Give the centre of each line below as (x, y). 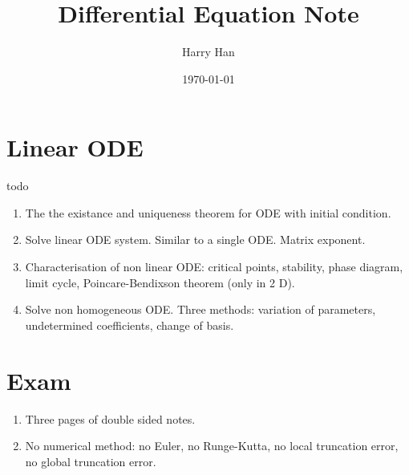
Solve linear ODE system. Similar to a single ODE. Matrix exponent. (195, 240)
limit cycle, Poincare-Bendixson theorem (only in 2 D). (160, 282)
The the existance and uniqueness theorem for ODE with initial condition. (208, 212)
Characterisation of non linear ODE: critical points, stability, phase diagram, (214, 267)
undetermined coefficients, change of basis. (130, 325)
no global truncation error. (91, 461)
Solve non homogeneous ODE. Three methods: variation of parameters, (200, 309)
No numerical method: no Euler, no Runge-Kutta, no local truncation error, (212, 446)
